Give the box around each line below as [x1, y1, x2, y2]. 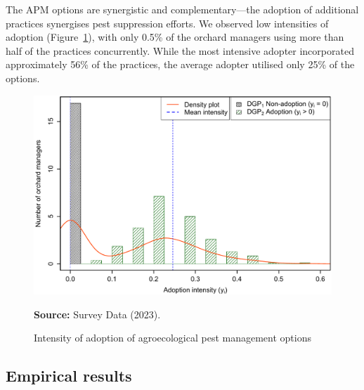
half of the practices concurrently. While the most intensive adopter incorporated [6, 43, 354, 58]
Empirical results [6, 365, 132, 386]
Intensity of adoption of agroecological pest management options [34, 330, 311, 345]
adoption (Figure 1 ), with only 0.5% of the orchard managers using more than [6, 30, 344, 44]
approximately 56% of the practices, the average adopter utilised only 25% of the [6, 57, 355, 72]
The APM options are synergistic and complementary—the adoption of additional [6, 2, 359, 16]
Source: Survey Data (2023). [34, 306, 161, 321]
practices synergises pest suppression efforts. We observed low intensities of [6, 15, 329, 30]
